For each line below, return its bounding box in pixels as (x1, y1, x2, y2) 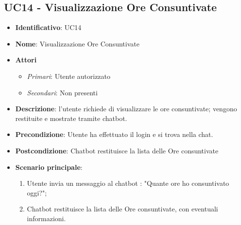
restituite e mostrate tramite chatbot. (15, 113, 127, 123)
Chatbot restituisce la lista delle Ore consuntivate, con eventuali (27, 204, 218, 214)
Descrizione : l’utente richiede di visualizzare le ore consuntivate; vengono (15, 104, 237, 114)
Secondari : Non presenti (27, 87, 98, 97)
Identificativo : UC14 (15, 22, 82, 32)
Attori (15, 55, 37, 65)
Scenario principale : (15, 162, 83, 172)
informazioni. (27, 213, 66, 223)
